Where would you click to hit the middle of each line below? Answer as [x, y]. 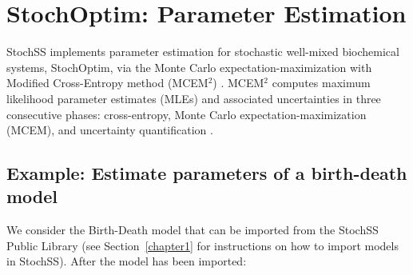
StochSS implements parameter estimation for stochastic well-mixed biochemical [203, 52]
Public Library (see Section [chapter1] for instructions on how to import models [203, 245]
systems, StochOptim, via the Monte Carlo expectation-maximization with [189, 67]
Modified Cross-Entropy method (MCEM [107, 83]
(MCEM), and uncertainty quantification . [110, 130]
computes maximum [321, 83]
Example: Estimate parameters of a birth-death [207, 173]
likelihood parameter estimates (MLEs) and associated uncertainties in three [194, 98]
